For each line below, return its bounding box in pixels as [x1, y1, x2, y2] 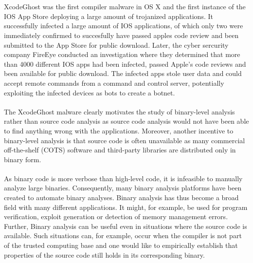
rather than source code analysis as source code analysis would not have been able [4, 116, 249, 126]
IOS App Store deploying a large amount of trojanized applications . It [4, 11, 213, 21]
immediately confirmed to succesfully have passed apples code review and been [4, 30, 239, 40]
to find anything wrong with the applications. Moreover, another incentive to [4, 125, 234, 135]
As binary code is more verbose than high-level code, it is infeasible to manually [4, 173, 243, 183]
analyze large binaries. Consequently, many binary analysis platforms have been [4, 183, 242, 193]
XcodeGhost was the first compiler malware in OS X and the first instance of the [4, 1, 246, 12]
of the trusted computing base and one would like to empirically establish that [4, 240, 238, 250]
